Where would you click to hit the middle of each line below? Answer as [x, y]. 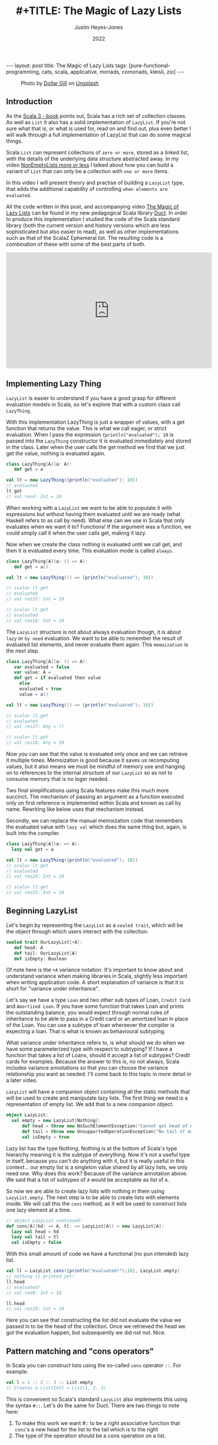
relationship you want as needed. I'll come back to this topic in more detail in [99, 1074]
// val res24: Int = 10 [35, 876]
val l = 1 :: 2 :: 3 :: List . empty [50, 1383]
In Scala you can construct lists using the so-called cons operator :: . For [94, 1365]
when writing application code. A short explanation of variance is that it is [95, 982]
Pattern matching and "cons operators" [80, 1351]
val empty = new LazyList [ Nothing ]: [56, 1121]
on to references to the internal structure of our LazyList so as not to [89, 773]
